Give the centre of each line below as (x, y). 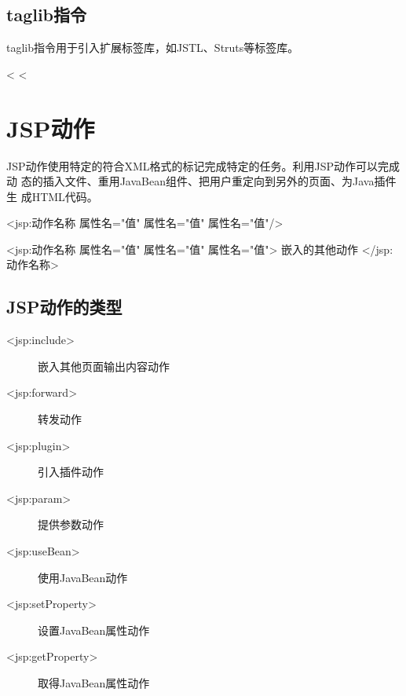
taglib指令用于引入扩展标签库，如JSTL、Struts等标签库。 (153, 48)
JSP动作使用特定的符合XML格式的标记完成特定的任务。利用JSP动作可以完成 (203, 165)
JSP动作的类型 (64, 307)
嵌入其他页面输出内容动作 (104, 366)
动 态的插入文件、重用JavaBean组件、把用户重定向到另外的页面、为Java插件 (201, 181)
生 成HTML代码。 (52, 196)
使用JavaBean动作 (83, 577)
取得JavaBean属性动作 (94, 683)
